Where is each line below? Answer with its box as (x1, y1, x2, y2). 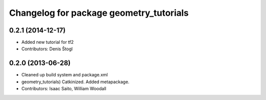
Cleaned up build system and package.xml (21, 72, 108, 78)
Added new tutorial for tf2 (21, 39, 74, 45)
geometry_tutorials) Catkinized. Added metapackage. (21, 79, 130, 85)
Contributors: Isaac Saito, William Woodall (21, 86, 106, 92)
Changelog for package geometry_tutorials (9, 7, 189, 18)
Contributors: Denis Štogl (21, 46, 73, 52)
